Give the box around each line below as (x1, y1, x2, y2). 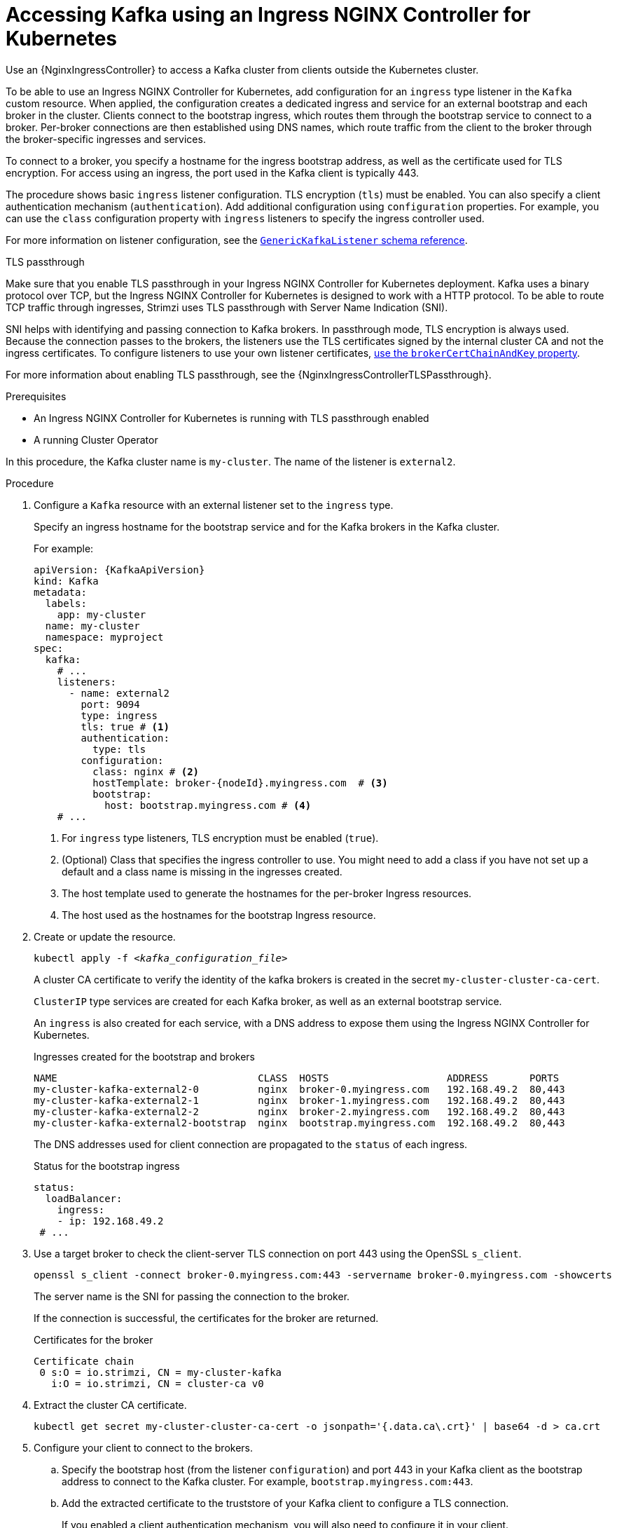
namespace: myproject (45, 631, 164, 643)
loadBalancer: (45, 1192, 123, 1204)
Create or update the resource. (34, 930, 176, 943)
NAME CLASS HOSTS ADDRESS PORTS (34, 1072, 560, 1084)
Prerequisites (6, 390, 67, 402)
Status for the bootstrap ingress (34, 1159, 180, 1172)
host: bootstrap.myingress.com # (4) (104, 799, 312, 811)
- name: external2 (69, 687, 169, 699)
